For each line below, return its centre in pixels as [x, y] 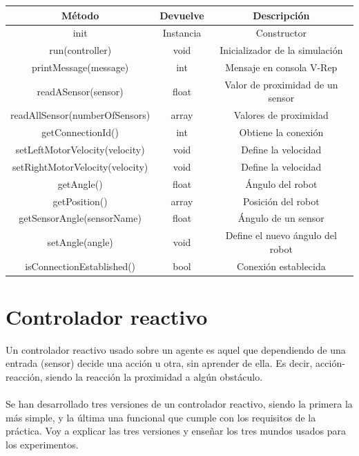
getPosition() [80, 201]
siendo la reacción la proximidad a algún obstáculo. [154, 377]
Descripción [281, 15]
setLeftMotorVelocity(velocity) [80, 149]
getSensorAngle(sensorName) [80, 218]
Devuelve [182, 15]
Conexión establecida [281, 266]
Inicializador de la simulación [281, 50]
